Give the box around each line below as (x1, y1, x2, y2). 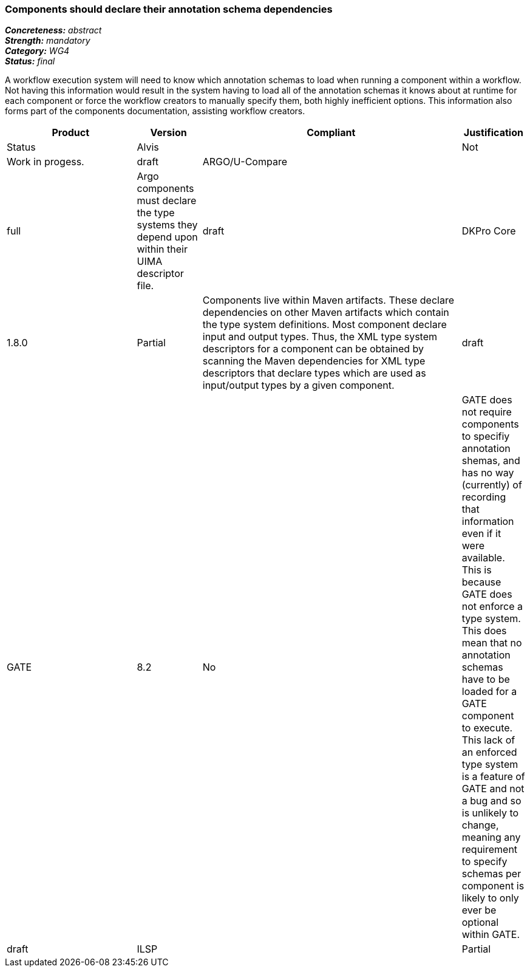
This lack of (461, 734, 515, 747)
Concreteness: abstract (5, 25, 102, 36)
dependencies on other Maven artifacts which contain (202, 306, 449, 319)
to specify (461, 855, 508, 868)
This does (461, 625, 507, 637)
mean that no (461, 637, 522, 649)
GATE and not (461, 782, 525, 795)
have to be (461, 673, 510, 686)
